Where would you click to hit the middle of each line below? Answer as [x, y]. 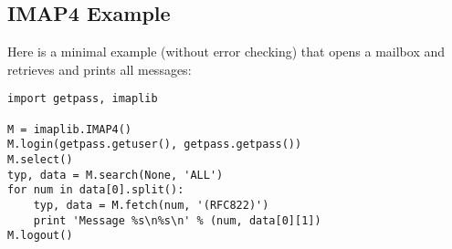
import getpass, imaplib [83, 99]
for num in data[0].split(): [96, 190]
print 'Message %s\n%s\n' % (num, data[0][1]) [177, 220]
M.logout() [40, 236]
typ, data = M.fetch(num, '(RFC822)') [151, 205]
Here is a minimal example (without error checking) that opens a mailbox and [226, 52]
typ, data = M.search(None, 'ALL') [116, 175]
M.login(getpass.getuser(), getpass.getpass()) [155, 145]
